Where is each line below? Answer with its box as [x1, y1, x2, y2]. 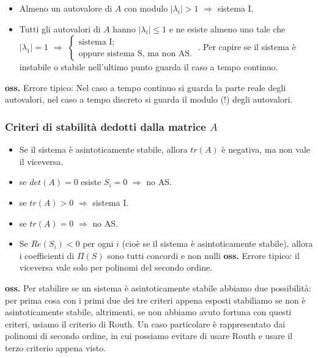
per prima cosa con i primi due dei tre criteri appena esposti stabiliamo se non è [5, 293, 306, 306]
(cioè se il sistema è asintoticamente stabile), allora [122, 237, 313, 250]
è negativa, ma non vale [221, 143, 310, 156]
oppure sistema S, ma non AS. [78, 49, 193, 58]
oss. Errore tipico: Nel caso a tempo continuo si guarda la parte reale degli [5, 81, 286, 93]
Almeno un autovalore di [19, 2, 113, 14]
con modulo [124, 2, 168, 14]
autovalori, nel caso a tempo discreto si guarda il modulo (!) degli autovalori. [5, 93, 293, 106]
